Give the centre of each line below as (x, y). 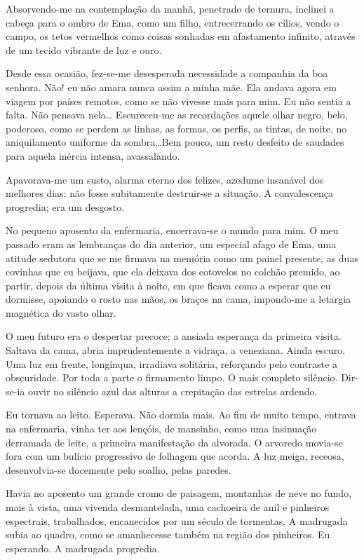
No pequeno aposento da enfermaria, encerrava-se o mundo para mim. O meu (172, 230)
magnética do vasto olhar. (61, 312)
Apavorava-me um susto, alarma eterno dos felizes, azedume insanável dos (165, 179)
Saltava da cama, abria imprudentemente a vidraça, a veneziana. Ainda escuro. (176, 350)
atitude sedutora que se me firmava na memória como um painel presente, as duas (182, 258)
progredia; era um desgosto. (65, 206)
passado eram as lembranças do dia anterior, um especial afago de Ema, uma (171, 244)
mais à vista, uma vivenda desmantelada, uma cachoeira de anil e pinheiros (168, 507)
